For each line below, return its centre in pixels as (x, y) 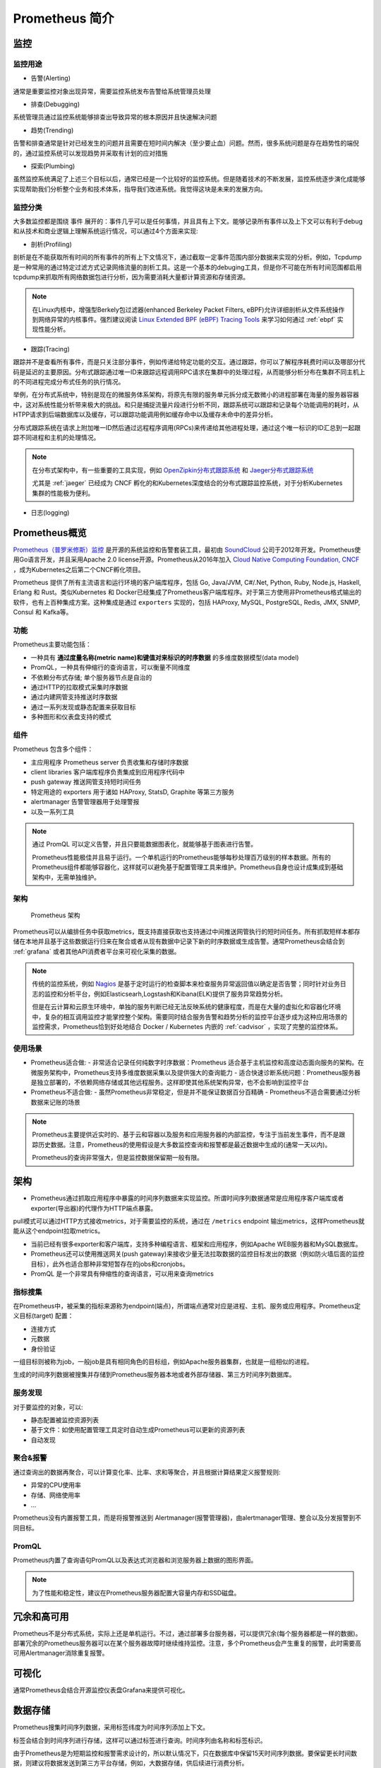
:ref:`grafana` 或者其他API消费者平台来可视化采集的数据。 (97, 951)
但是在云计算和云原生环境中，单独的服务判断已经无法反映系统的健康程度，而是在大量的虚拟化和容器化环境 (187, 1007)
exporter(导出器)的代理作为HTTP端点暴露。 (94, 1208)
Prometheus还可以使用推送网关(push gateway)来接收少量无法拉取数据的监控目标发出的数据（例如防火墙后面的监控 (198, 1254)
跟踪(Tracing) (50, 349)
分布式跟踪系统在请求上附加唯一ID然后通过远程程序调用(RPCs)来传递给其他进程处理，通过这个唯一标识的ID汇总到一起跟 (187, 427)
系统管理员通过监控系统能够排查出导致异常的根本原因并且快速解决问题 (115, 117)
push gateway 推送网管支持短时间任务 (86, 782)
